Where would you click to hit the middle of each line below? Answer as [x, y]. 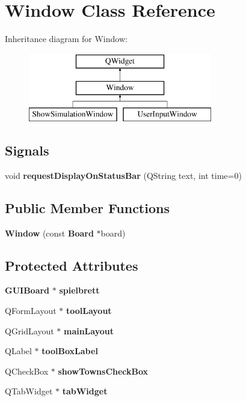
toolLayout [89, 311]
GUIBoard [27, 290]
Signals [27, 150]
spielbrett [79, 290]
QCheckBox [27, 371]
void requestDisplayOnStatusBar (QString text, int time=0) [123, 175]
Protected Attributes [72, 265]
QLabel [18, 351]
